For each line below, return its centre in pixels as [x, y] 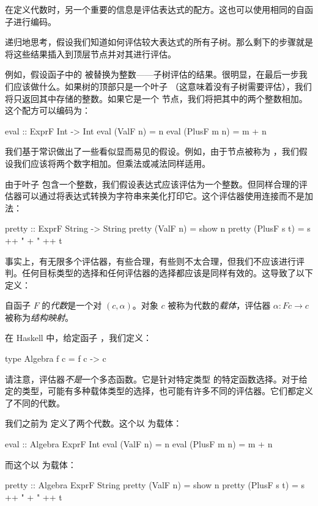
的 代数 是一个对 [72, 305]
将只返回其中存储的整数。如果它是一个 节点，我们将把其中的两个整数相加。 [156, 98]
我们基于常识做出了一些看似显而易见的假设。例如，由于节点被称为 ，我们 [152, 151]
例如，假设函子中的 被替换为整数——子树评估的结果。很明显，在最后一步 [152, 74]
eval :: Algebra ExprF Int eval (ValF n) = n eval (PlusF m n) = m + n [139, 444]
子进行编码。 [31, 21]
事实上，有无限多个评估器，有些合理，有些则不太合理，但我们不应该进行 [150, 261]
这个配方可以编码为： [48, 110]
